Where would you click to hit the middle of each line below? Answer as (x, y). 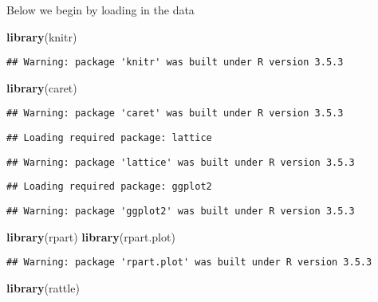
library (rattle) (43, 287)
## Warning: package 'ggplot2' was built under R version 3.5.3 (181, 212)
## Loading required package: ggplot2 (109, 187)
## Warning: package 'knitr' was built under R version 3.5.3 (175, 63)
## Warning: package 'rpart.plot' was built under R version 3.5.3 (189, 263)
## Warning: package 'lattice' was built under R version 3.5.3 (181, 162)
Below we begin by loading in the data (100, 10)
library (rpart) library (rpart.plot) (91, 236)
